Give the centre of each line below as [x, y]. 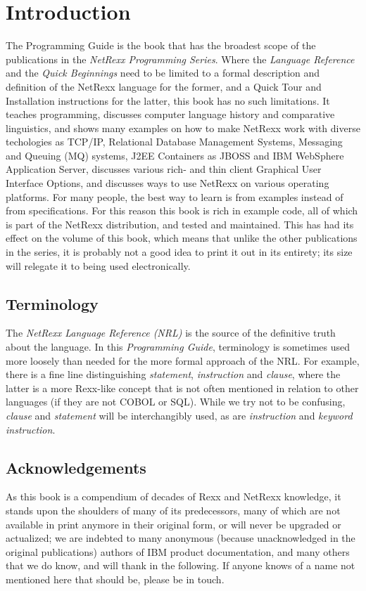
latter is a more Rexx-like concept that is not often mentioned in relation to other [182, 388]
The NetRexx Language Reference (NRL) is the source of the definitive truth [171, 333]
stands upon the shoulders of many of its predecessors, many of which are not [173, 510]
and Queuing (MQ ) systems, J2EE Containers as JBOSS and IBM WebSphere [175, 155]
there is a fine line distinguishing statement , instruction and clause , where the [173, 374]
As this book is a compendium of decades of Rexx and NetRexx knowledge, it [173, 496]
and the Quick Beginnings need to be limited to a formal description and [163, 73]
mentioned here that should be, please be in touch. [115, 579]
